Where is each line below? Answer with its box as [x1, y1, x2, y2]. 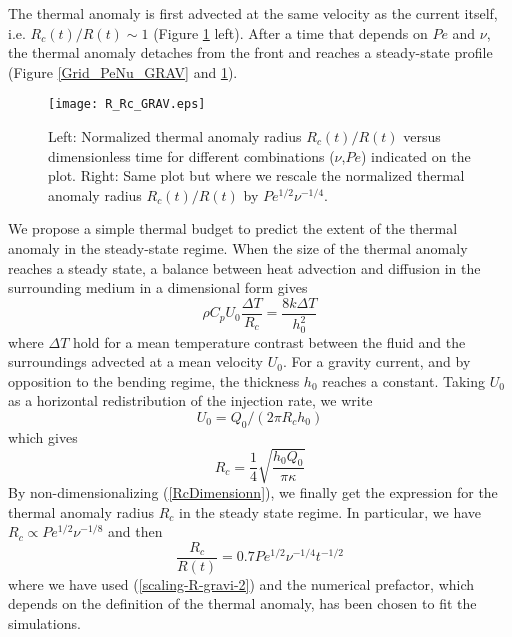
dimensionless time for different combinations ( [48, 145, 335, 166]
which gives [8, 426, 78, 447]
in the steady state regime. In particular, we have [179, 501, 482, 522]
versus [403, 126, 441, 147]
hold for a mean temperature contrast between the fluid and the [73, 331, 466, 352]
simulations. [8, 612, 81, 633]
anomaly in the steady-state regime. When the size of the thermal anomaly [8, 238, 468, 258]
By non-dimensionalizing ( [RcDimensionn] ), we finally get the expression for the [8, 481, 498, 502]
